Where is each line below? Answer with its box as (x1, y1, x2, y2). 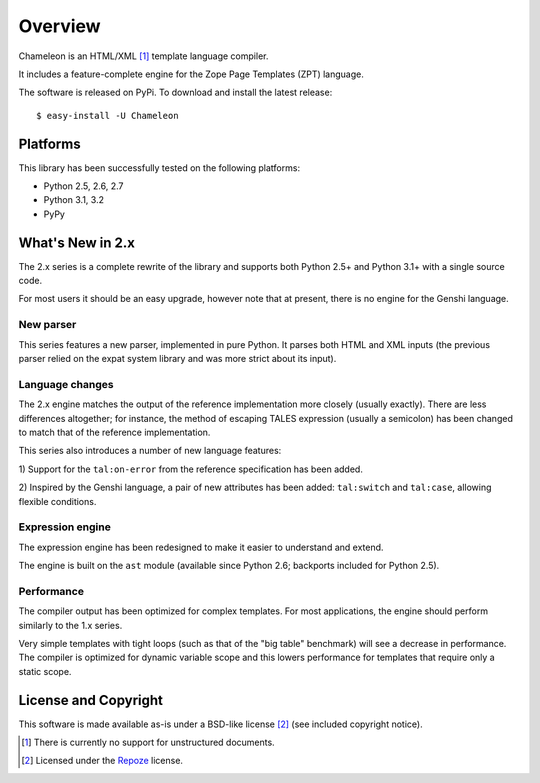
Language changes (18, 377, 114, 391)
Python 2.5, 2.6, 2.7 (43, 180, 124, 192)
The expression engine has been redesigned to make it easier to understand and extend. (18, 541, 384, 553)
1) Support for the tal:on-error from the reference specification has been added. (18, 463, 364, 475)
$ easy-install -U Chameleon (36, 110, 179, 121)
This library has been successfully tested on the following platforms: (18, 161, 300, 174)
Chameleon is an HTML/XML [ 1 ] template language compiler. (18, 50, 269, 62)
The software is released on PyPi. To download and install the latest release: (18, 86, 333, 99)
